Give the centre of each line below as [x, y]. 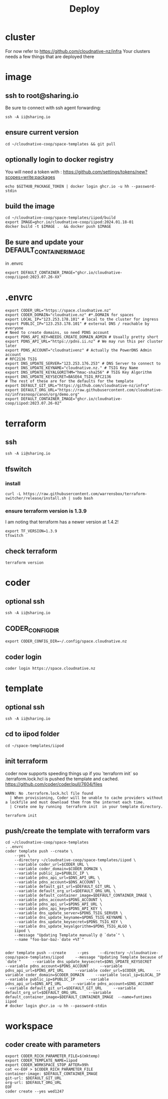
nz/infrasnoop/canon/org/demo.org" [43, 394]
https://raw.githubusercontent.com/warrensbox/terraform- [85, 494]
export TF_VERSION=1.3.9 [31, 531]
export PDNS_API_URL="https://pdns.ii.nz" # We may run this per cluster [84, 341]
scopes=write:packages [30, 177]
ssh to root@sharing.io [42, 96]
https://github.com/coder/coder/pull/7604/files [54, 784]
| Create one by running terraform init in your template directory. [87, 807]
